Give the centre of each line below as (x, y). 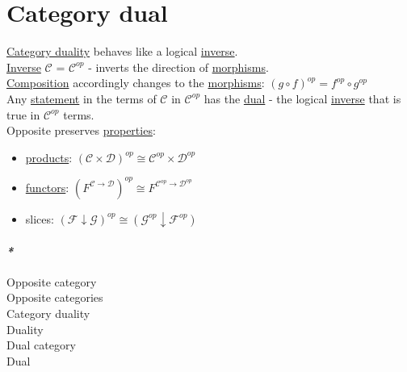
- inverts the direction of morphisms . (178, 67)
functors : (47, 187)
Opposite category (52, 281)
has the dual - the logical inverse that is (302, 98)
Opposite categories (55, 297)
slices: (40, 218)
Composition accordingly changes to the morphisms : (136, 83)
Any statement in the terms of (82, 98)
